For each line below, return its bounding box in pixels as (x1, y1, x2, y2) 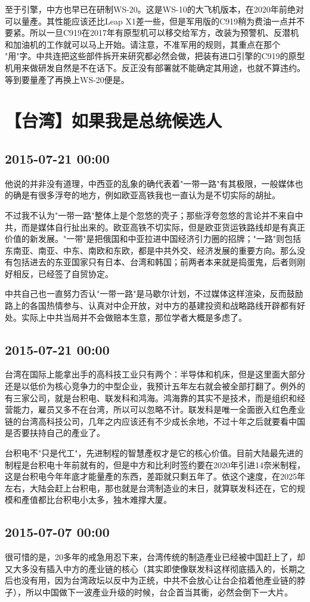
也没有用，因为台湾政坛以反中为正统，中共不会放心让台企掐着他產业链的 (13, 574, 297, 586)
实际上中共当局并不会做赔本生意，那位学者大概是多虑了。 (21, 311, 247, 323)
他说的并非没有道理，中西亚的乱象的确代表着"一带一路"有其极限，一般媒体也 (5, 177, 303, 189)
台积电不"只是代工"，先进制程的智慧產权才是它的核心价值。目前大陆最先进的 (5, 447, 303, 459)
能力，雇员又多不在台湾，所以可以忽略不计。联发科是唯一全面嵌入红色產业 (13, 403, 305, 416)
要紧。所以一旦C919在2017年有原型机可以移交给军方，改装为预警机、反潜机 (5, 26, 299, 39)
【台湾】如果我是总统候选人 (5, 108, 222, 133)
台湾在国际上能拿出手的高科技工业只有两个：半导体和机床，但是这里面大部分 (5, 368, 305, 380)
